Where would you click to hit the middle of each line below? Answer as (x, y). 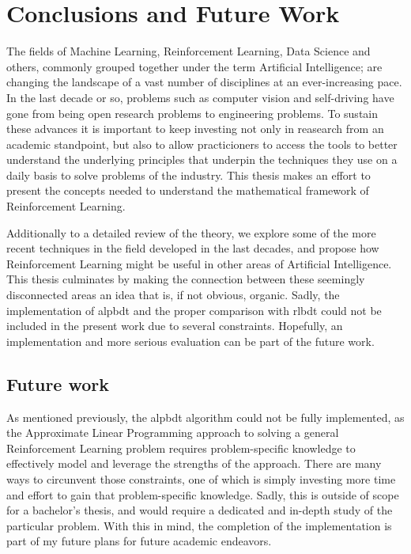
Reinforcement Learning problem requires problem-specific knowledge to (181, 448)
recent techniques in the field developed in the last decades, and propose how (193, 248)
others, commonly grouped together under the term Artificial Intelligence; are (194, 66)
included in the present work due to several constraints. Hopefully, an (175, 326)
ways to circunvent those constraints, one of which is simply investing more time (201, 478)
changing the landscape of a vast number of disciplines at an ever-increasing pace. (204, 82)
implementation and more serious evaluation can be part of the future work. (190, 341)
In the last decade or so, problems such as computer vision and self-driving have (200, 97)
